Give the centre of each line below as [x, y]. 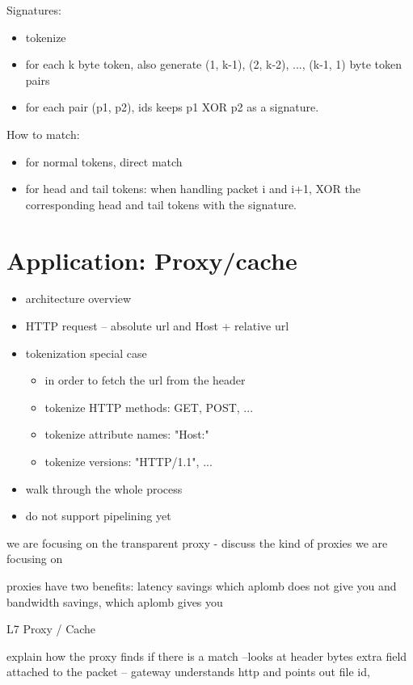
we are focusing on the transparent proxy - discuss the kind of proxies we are [197, 542]
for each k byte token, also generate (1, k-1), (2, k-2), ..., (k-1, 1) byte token [214, 64]
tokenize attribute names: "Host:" [127, 434]
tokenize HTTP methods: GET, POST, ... [149, 407]
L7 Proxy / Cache [51, 629]
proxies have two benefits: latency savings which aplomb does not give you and [202, 586]
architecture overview [78, 298]
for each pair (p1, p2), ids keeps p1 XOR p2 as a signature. [172, 107]
